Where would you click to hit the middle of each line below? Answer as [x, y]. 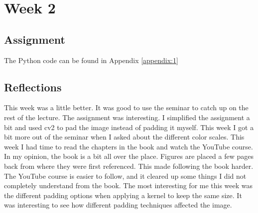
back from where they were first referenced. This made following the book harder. [129, 166]
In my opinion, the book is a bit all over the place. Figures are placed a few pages [129, 156]
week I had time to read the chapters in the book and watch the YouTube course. [129, 146]
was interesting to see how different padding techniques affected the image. [118, 205]
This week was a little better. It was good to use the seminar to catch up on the [126, 107]
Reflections [33, 87]
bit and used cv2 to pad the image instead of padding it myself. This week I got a [129, 127]
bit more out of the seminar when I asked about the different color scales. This [124, 137]
